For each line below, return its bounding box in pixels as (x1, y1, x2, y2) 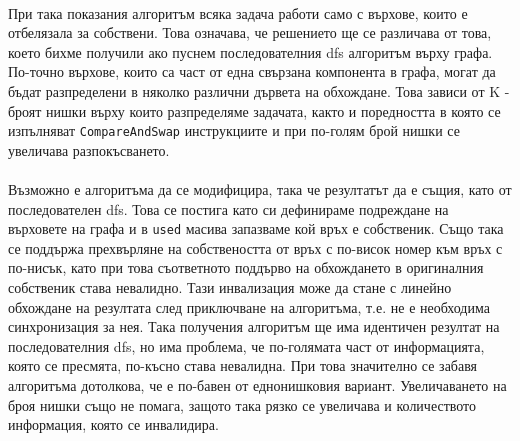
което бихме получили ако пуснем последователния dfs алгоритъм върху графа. (8, 41, 493, 62)
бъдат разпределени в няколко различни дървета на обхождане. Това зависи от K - (8, 80, 510, 101)
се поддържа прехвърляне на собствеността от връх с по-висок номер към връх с (8, 237, 503, 258)
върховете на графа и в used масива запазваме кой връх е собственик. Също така (8, 218, 504, 239)
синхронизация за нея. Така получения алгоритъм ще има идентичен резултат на (8, 316, 500, 337)
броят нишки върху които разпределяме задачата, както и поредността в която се (8, 100, 501, 121)
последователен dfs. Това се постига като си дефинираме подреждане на (8, 198, 449, 219)
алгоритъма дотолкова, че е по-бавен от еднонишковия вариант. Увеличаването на (8, 375, 507, 395)
